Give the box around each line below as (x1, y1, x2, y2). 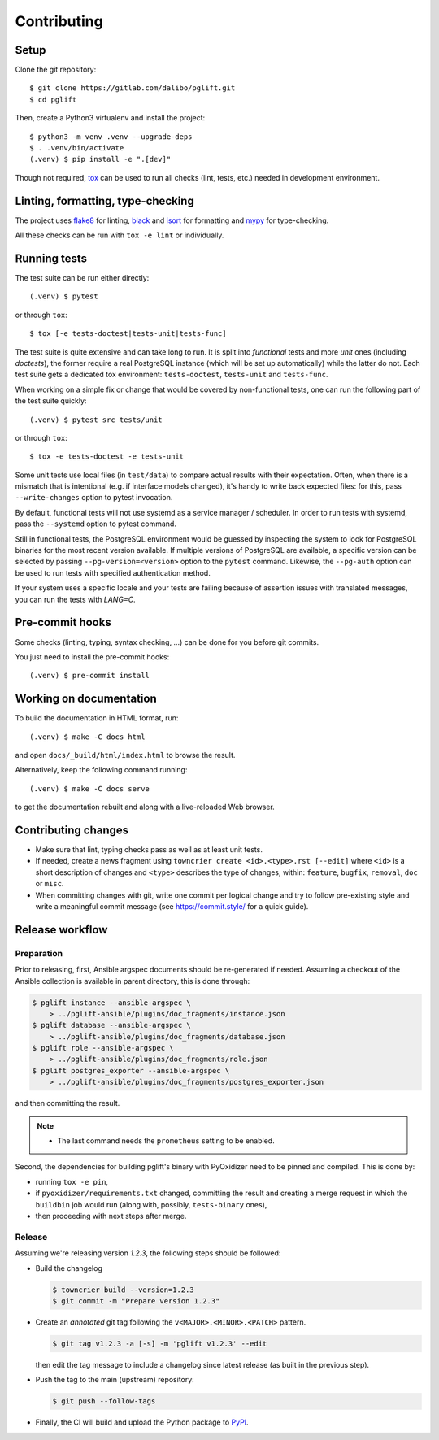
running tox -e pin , (35, 1177, 109, 1186)
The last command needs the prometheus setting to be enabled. (57, 1136, 276, 1146)
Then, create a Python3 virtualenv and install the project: (15, 113, 206, 123)
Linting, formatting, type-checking (15, 194, 194, 207)
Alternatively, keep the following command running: (15, 765, 188, 775)
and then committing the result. (15, 1098, 120, 1108)
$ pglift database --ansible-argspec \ (32, 1020, 191, 1030)
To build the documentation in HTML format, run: (15, 713, 179, 723)
